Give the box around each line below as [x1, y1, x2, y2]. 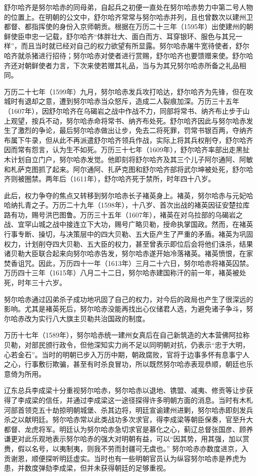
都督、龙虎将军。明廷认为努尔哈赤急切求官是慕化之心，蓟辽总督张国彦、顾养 [4, 424, 253, 434]
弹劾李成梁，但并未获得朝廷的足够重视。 [38, 463, 170, 473]
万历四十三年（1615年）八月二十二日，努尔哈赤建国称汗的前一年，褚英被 [4, 267, 239, 278]
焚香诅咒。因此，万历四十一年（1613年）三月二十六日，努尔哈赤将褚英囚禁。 [4, 258, 253, 268]
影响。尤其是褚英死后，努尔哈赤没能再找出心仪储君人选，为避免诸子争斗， [4, 303, 246, 314]
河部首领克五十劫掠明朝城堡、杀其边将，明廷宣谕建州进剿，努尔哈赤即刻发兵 [4, 404, 253, 415]
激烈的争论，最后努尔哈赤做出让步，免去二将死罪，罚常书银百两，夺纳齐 [17, 125, 253, 135]
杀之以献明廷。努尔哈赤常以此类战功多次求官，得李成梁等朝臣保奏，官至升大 [4, 414, 253, 425]
